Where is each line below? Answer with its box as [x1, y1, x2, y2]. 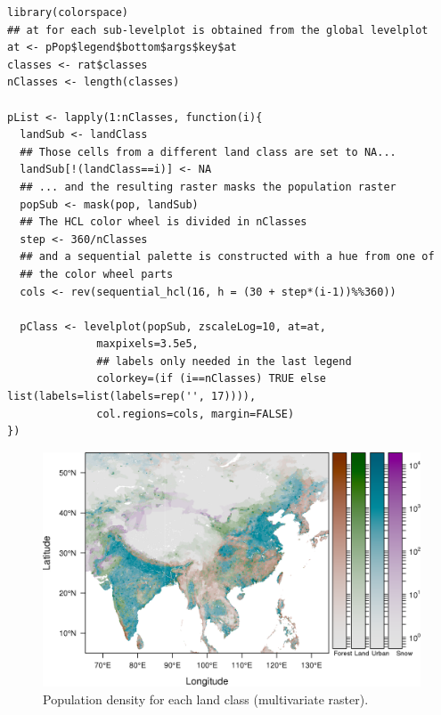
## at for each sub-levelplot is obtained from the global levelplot [7, 23, 429, 37]
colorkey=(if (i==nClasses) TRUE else [96, 372, 326, 386]
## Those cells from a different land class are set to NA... [20, 145, 396, 158]
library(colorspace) [7, 6, 129, 19]
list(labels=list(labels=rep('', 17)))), [7, 390, 257, 403]
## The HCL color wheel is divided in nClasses [20, 215, 307, 229]
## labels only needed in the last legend [96, 354, 352, 368]
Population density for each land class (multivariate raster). [43, 689, 369, 708]
